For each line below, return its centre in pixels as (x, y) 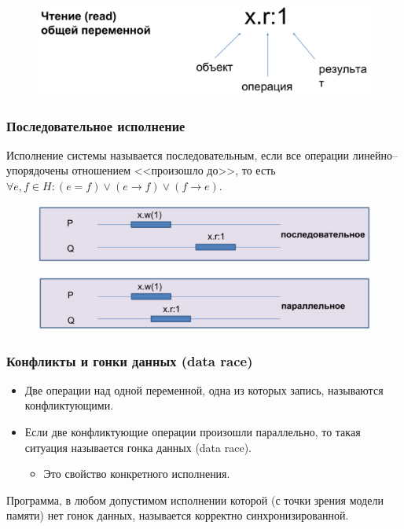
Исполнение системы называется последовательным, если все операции (178, 154)
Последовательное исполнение (96, 125)
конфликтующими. (69, 405)
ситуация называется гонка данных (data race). (138, 447)
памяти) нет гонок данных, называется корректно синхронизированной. (178, 515)
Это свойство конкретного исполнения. (137, 474)
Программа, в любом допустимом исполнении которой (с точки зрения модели (195, 500)
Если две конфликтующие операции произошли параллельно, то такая (193, 432)
